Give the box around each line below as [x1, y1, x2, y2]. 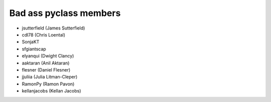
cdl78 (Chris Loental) [22, 31, 65, 37]
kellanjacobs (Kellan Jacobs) [22, 88, 81, 94]
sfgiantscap [22, 45, 46, 52]
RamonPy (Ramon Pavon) [22, 80, 75, 87]
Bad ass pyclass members [9, 7, 121, 18]
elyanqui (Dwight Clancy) [22, 53, 74, 59]
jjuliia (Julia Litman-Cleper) [22, 74, 78, 80]
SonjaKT [22, 39, 40, 45]
